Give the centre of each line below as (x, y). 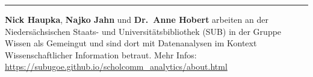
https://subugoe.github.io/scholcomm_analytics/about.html (116, 66)
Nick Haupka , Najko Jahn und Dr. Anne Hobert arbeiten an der (137, 19)
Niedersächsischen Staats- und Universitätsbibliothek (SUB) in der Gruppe (143, 31)
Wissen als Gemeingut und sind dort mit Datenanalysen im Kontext (131, 43)
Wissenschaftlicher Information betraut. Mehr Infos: (101, 54)
